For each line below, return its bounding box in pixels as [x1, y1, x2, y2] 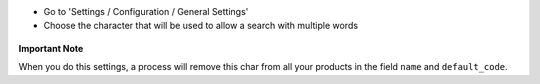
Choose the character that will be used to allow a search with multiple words [43, 20, 359, 32]
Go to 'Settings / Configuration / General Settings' [43, 6, 249, 17]
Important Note [18, 42, 84, 54]
